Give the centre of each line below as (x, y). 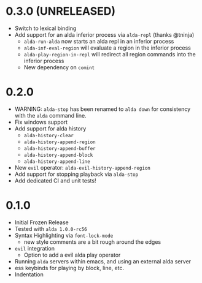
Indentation (29, 274)
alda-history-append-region (60, 142)
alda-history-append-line (57, 161)
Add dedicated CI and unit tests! (55, 180)
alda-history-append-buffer (60, 148)
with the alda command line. (50, 115)
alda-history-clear (49, 135)
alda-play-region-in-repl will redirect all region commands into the (110, 54)
